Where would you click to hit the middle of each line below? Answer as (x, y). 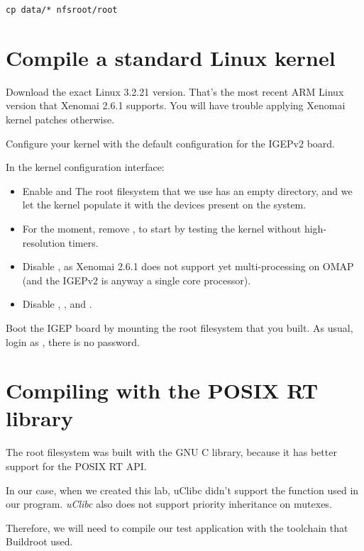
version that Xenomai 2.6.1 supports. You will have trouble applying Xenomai (176, 105)
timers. (83, 242)
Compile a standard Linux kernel (171, 57)
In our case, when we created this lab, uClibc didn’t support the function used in (182, 490)
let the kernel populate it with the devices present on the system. (164, 205)
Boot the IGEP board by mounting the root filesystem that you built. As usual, (180, 327)
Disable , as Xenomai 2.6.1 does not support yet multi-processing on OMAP (188, 266)
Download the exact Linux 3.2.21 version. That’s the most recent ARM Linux (175, 91)
